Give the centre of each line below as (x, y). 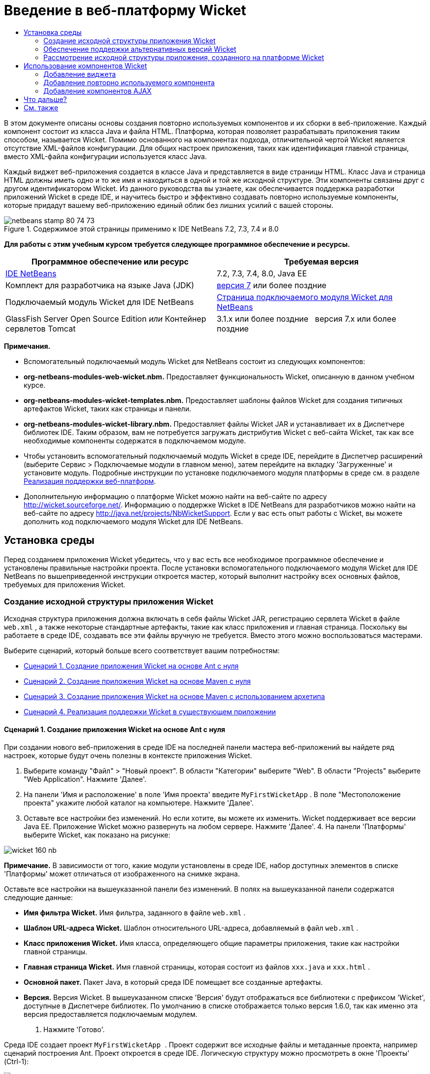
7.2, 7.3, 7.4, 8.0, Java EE (262, 273)
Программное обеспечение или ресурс (110, 261)
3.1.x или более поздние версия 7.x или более (307, 319)
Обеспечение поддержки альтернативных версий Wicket (140, 49)
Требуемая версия (321, 261)
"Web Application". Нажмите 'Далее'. (85, 779)
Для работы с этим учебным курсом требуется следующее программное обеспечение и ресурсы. (177, 244)
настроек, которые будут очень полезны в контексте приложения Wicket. (128, 755)
